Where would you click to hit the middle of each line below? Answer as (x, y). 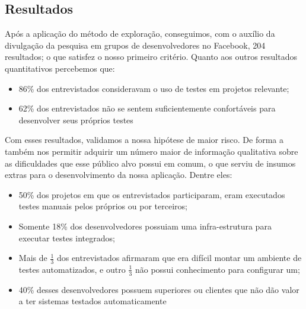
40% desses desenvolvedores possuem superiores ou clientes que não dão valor (159, 289)
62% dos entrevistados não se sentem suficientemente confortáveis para (147, 108)
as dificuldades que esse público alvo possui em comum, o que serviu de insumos (150, 163)
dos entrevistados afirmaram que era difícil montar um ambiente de (179, 258)
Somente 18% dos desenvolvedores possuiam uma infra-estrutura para (145, 226)
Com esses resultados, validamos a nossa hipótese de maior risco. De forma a (144, 140)
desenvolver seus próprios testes (76, 120)
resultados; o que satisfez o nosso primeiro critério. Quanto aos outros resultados (151, 57)
